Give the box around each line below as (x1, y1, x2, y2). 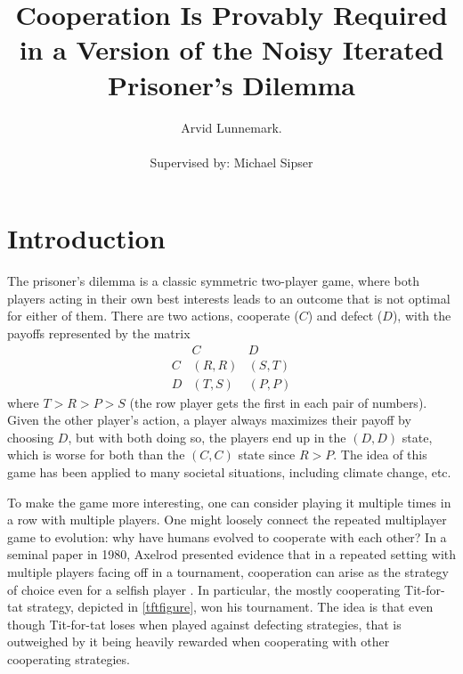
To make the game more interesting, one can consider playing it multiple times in (7, 492, 451, 511)
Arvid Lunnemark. (181, 118, 282, 136)
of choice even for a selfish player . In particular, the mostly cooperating (7, 580, 401, 598)
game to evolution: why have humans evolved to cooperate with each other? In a (7, 527, 447, 546)
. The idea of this (333, 445, 427, 464)
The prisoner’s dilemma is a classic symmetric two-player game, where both (7, 272, 419, 290)
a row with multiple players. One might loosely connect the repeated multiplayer (7, 510, 447, 529)
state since (238, 445, 296, 464)
